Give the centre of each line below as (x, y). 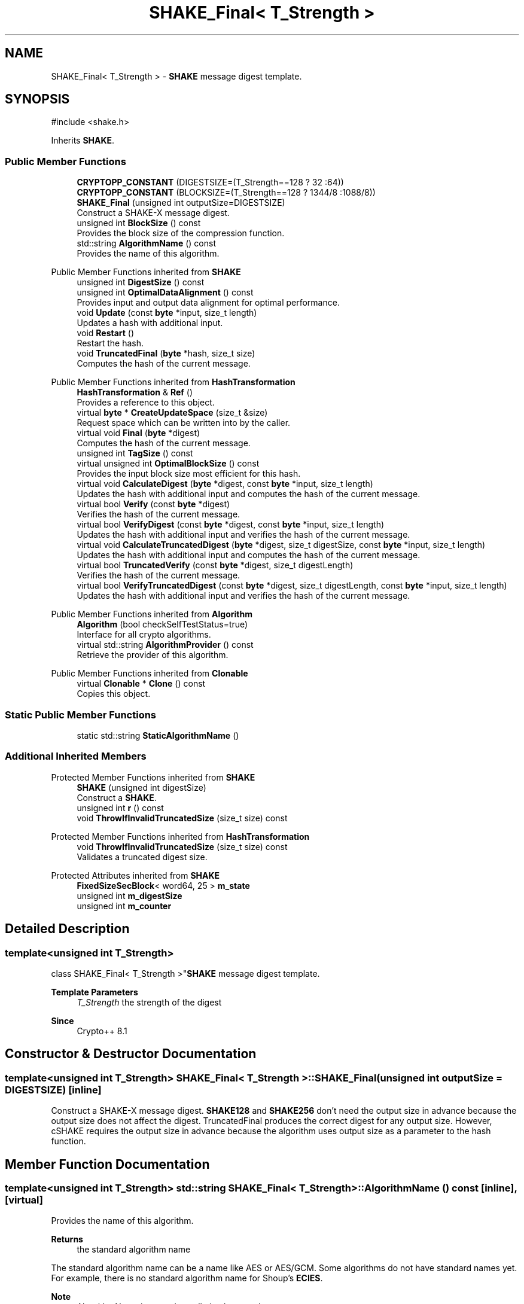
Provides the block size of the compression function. (181, 233)
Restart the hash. (110, 343)
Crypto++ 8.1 (102, 1031)
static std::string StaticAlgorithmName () (158, 735)
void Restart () (106, 333)
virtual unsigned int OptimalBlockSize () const (168, 464)
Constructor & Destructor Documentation (131, 1054)
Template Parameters (95, 992)
